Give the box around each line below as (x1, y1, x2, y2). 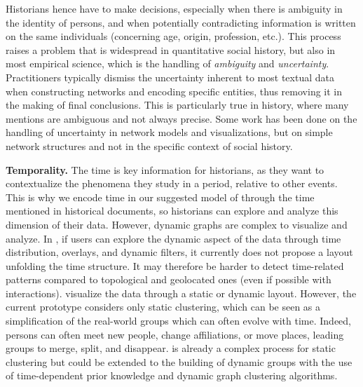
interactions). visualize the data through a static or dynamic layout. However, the (6, 285, 357, 300)
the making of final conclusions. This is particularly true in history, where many (6, 97, 349, 112)
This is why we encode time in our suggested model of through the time (6, 189, 315, 204)
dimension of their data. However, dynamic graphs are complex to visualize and (6, 217, 348, 231)
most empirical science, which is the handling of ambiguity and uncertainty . (6, 56, 329, 71)
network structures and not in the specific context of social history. (6, 138, 293, 153)
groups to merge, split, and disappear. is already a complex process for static (6, 341, 336, 355)
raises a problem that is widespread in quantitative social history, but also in (6, 42, 336, 57)
